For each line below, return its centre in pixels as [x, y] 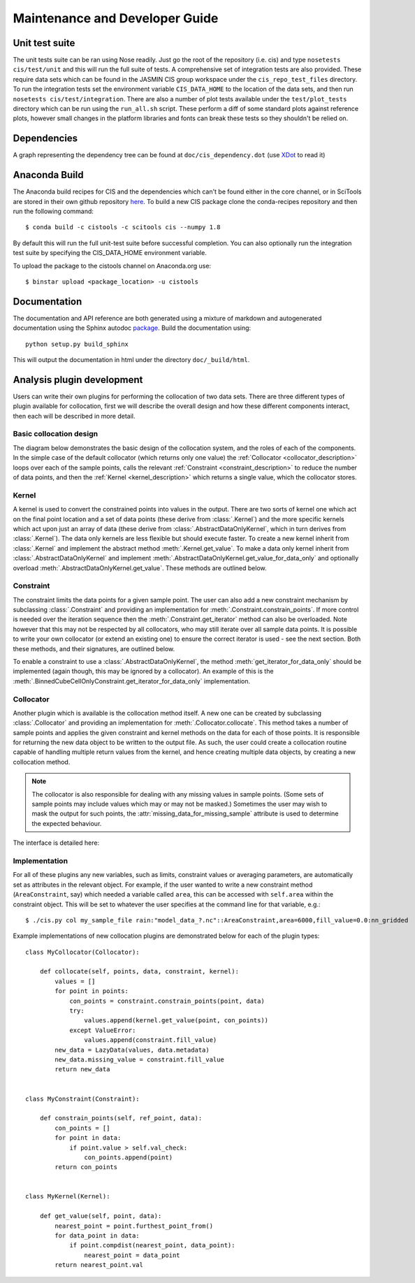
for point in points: [92, 991]
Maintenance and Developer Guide [116, 18]
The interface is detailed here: [56, 843]
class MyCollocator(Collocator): [82, 952]
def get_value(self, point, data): [101, 1216]
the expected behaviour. [67, 823]
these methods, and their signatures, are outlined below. [94, 648]
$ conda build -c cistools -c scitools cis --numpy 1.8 [123, 227]
